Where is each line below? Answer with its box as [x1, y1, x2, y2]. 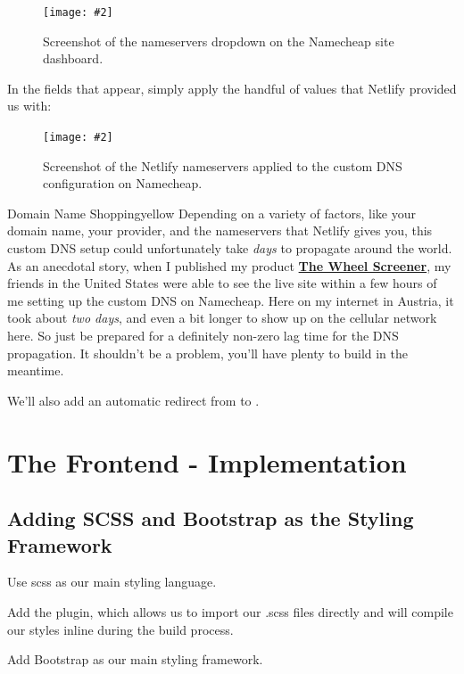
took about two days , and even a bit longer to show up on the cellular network [7, 308, 437, 327]
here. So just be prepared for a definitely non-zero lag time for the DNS [7, 326, 399, 345]
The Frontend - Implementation [7, 443, 407, 480]
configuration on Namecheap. [43, 174, 203, 193]
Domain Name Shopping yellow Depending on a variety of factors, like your [7, 203, 416, 222]
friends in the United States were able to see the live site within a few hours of [7, 274, 437, 292]
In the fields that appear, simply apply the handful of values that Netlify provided [7, 78, 457, 97]
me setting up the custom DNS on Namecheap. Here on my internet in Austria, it [7, 291, 454, 309]
